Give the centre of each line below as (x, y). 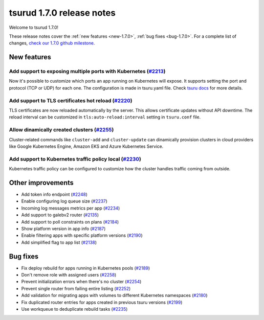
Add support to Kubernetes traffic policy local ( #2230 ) (75, 159)
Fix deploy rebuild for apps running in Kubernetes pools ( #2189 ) (86, 268)
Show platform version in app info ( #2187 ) (64, 229)
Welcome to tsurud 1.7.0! (34, 27)
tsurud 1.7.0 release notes (62, 13)
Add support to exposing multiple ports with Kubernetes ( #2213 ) (87, 71)
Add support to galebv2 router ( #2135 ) (60, 215)
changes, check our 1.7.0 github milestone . (52, 43)
